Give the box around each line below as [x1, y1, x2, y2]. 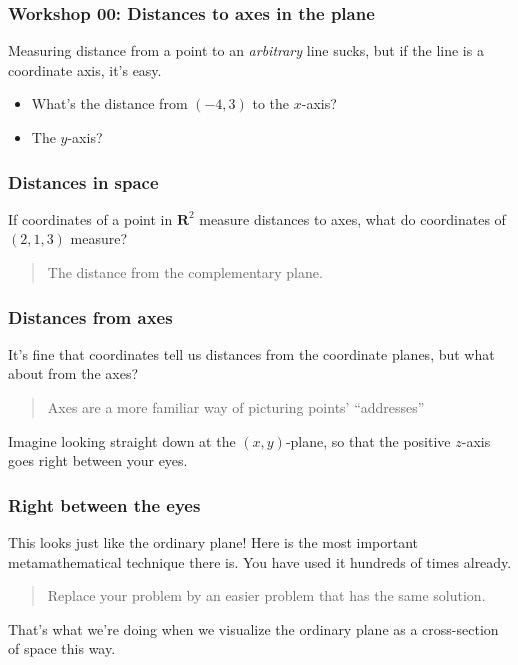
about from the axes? [8, 363, 139, 384]
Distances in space [8, 169, 159, 194]
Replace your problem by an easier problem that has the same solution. [47, 585, 486, 606]
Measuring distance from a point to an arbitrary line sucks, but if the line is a [8, 40, 484, 61]
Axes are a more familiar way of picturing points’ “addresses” [47, 397, 425, 417]
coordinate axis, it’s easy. [8, 59, 162, 80]
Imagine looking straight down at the [8, 430, 236, 451]
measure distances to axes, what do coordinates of [199, 208, 506, 229]
